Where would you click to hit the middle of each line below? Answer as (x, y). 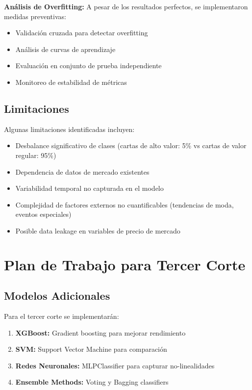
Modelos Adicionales (57, 296)
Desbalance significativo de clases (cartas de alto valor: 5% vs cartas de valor (131, 145)
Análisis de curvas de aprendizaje (65, 49)
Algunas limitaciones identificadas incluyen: (69, 129)
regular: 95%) (36, 155)
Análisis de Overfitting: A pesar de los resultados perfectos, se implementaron (126, 6)
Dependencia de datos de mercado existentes (82, 171)
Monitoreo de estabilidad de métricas (71, 82)
